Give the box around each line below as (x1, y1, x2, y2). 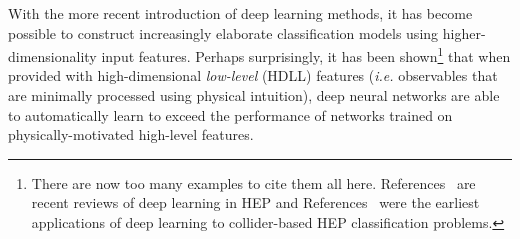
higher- (442, 22, 486, 43)
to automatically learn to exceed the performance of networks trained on (8, 104, 453, 125)
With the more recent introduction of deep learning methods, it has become (8, 3, 473, 23)
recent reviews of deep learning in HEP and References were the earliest (31, 192, 480, 213)
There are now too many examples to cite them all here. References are (31, 172, 476, 193)
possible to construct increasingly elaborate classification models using (8, 22, 439, 43)
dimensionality (8, 45, 97, 66)
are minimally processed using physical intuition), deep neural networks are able (8, 85, 500, 106)
